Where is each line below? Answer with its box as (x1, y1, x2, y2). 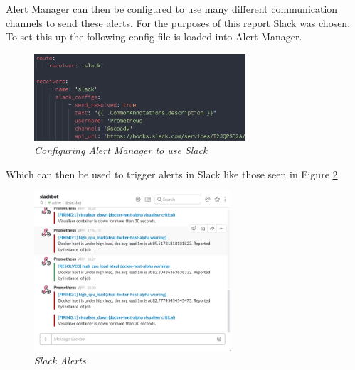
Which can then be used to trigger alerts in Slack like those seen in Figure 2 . (6, 166, 341, 181)
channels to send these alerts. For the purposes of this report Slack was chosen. (6, 15, 351, 30)
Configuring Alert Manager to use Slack (34, 143, 208, 158)
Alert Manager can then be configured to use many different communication (6, 1, 338, 16)
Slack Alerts (34, 353, 86, 368)
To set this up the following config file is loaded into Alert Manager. (6, 29, 302, 44)
